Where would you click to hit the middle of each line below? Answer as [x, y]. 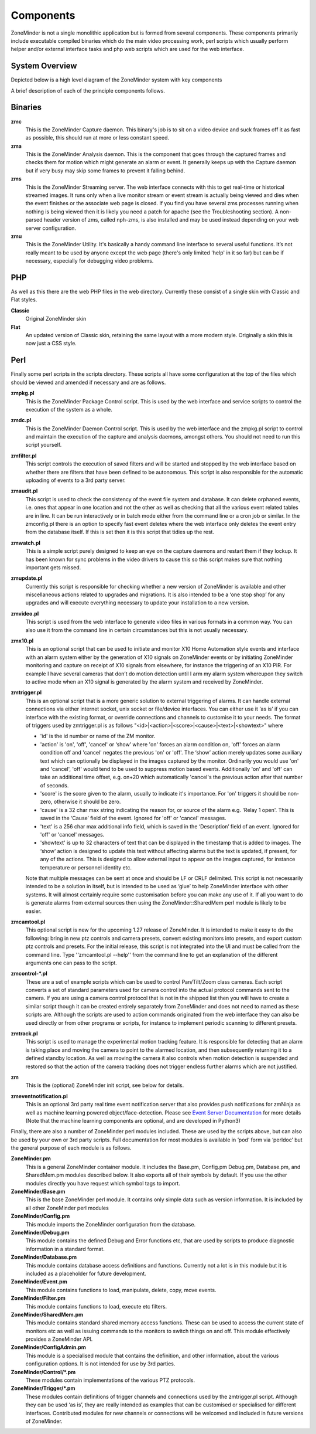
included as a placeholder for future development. [86, 1273]
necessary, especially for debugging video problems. [90, 261]
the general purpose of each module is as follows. [71, 1148]
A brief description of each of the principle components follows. [88, 90]
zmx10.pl [22, 641]
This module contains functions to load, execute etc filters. [96, 1306]
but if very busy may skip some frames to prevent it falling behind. [105, 171]
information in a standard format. [65, 1249]
